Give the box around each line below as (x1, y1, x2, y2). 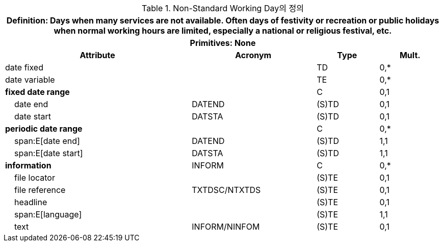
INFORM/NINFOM (192, 222, 260, 232)
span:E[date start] (14, 148, 83, 158)
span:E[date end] (14, 136, 80, 146)
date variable (5, 75, 55, 85)
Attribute (80, 50, 115, 60)
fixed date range (5, 87, 70, 97)
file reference (14, 185, 66, 195)
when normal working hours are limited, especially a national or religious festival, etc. (54, 26, 392, 36)
